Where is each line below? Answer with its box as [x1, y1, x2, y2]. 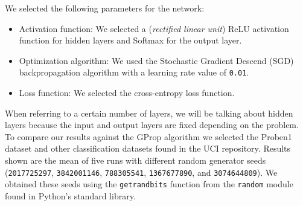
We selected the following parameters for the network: [5, 2, 205, 14]
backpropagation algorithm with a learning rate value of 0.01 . [19, 66, 249, 79]
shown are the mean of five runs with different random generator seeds [5, 154, 266, 166]
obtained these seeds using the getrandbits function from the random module [5, 178, 293, 190]
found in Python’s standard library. [5, 189, 136, 202]
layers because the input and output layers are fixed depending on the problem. [5, 118, 299, 131]
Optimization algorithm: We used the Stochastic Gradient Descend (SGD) [19, 54, 294, 66]
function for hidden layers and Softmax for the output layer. [19, 34, 242, 47]
